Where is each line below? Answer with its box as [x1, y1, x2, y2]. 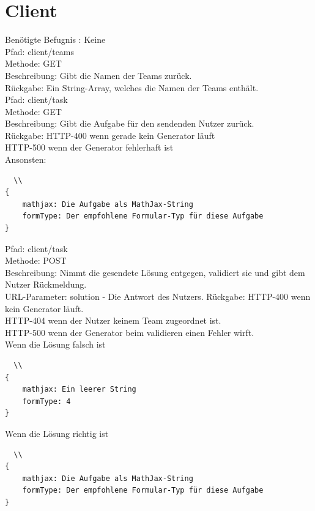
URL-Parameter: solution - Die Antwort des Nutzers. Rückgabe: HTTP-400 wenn [5, 290, 311, 302]
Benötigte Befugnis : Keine [5, 33, 106, 46]
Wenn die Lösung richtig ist [5, 427, 109, 439]
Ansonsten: [5, 153, 46, 166]
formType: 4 [22, 397, 71, 406]
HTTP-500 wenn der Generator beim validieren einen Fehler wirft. [5, 326, 254, 338]
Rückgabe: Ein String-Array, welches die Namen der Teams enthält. [5, 81, 259, 94]
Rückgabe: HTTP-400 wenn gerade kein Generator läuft [5, 129, 215, 141]
